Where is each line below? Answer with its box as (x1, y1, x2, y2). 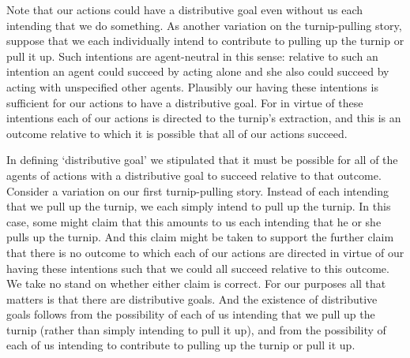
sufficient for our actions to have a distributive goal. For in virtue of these (6, 94, 363, 110)
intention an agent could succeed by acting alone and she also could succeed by (6, 63, 389, 80)
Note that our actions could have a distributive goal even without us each (6, 2, 363, 17)
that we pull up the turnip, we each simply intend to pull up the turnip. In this (6, 198, 391, 214)
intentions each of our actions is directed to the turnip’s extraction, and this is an (6, 110, 401, 126)
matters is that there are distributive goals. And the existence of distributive (6, 290, 378, 307)
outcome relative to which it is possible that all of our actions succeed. (6, 125, 348, 141)
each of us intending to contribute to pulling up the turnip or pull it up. (6, 337, 355, 353)
